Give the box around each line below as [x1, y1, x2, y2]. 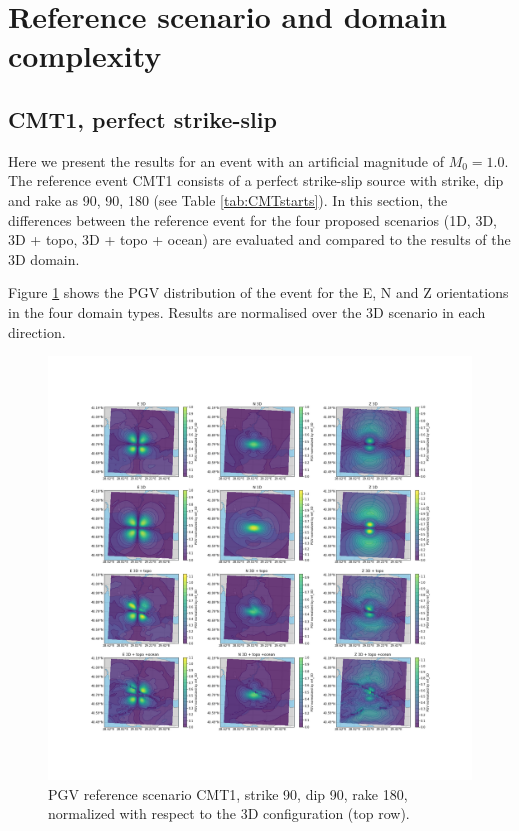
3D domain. [8, 248, 80, 269]
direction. [8, 321, 66, 342]
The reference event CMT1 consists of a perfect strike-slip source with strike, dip [8, 170, 504, 191]
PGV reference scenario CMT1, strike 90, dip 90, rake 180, [48, 783, 408, 804]
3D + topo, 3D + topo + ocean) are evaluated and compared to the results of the [8, 229, 511, 250]
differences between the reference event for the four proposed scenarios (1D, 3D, [8, 209, 497, 230]
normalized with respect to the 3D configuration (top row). [48, 803, 410, 824]
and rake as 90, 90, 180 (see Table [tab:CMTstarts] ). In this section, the [8, 189, 448, 210]
